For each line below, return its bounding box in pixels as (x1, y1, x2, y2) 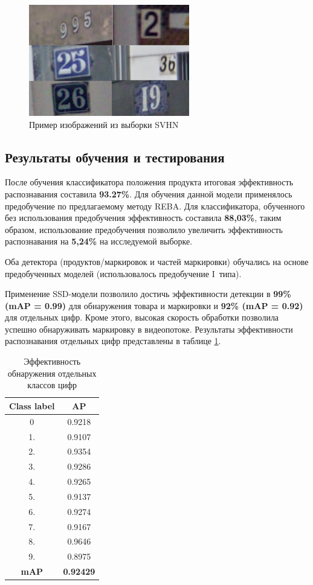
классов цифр (27, 379, 77, 391)
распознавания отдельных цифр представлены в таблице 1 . (5, 334, 221, 347)
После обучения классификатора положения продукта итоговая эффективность (5, 176, 294, 188)
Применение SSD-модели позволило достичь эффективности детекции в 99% (5, 287, 291, 300)
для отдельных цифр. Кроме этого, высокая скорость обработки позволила (5, 311, 279, 324)
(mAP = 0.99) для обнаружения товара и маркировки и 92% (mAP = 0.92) (5, 299, 303, 312)
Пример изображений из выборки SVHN (29, 118, 179, 130)
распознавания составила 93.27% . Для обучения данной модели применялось (5, 187, 292, 200)
